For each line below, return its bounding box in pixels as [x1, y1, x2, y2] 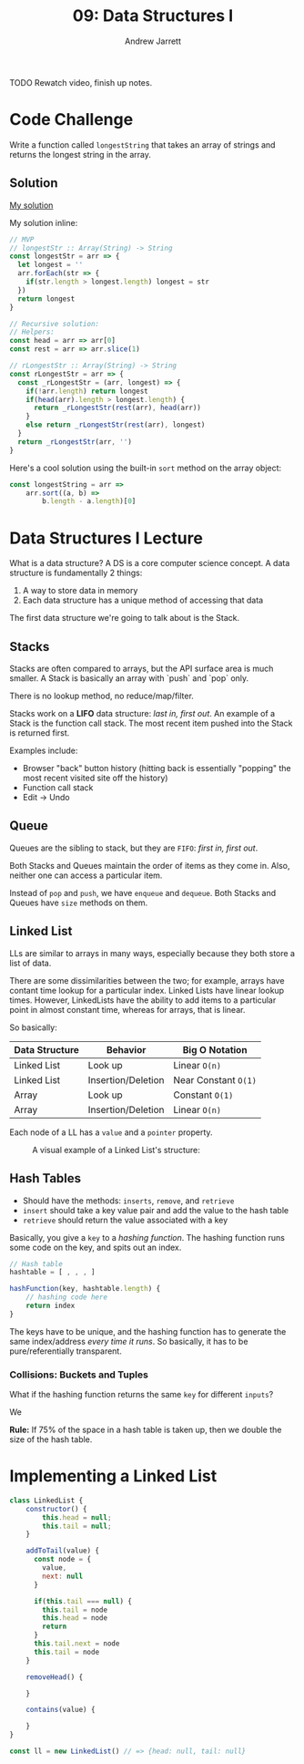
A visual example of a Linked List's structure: [32, 1144, 200, 1155]
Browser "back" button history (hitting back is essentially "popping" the [22, 763, 291, 774]
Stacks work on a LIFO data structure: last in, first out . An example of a [9, 708, 276, 719]
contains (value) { [25, 1706, 96, 1715]
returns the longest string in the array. [9, 149, 152, 160]
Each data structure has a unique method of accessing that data [22, 594, 264, 606]
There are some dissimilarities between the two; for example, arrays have [9, 975, 285, 985]
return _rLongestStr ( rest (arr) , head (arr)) [33, 403, 202, 413]
